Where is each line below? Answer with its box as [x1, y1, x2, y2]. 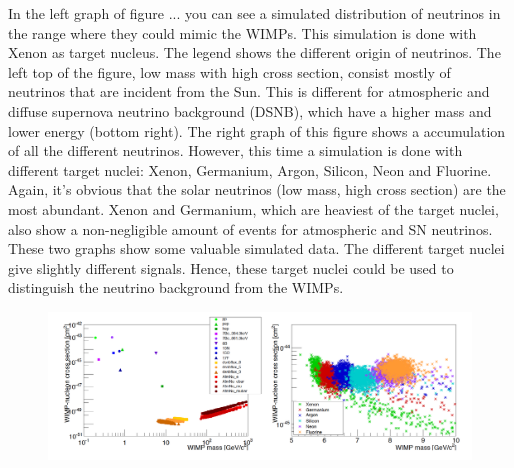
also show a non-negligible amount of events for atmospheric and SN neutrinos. [8, 218, 493, 239]
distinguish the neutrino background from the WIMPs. [8, 277, 344, 298]
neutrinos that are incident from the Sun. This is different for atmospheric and [8, 81, 490, 102]
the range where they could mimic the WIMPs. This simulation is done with [8, 22, 477, 43]
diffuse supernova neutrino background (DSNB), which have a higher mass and [8, 100, 492, 121]
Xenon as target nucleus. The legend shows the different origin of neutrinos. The [8, 42, 501, 63]
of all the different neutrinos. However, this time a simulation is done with [8, 140, 463, 161]
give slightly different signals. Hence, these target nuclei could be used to [8, 257, 454, 278]
